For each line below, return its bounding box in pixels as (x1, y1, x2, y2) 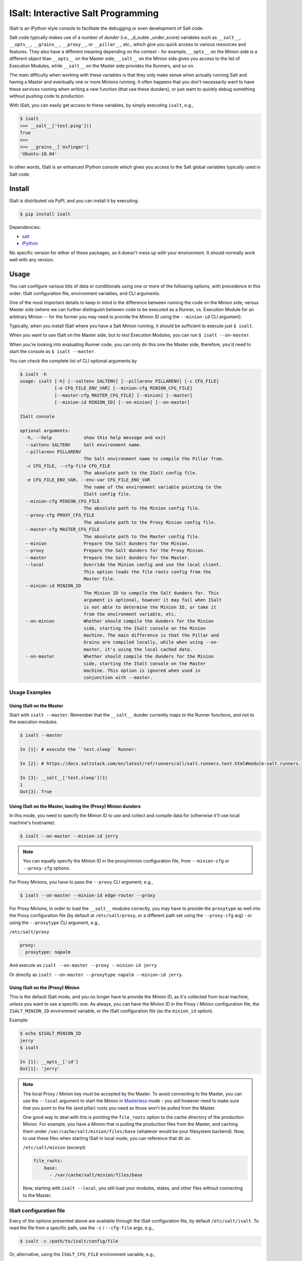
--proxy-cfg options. (23, 865, 70, 871)
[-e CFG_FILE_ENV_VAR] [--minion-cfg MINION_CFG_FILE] (54, 385, 193, 391)
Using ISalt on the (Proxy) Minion (9, 984, 80, 991)
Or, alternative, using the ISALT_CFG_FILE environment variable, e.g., (9, 1251, 156, 1257)
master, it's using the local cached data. (83, 646, 193, 652)
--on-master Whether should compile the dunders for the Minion (25, 654, 214, 659)
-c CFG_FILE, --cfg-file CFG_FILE (25, 463, 111, 469)
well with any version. (9, 257, 54, 263)
